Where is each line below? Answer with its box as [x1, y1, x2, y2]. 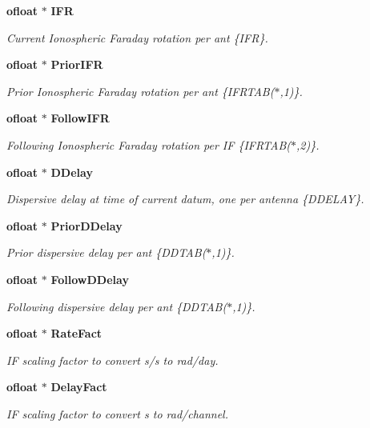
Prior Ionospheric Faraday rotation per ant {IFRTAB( [6, 82, 275, 99]
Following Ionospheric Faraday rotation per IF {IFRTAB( [6, 136, 292, 153]
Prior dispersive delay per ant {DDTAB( [6, 244, 207, 261]
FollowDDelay [50, 270, 129, 287]
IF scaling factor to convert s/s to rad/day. [6, 351, 219, 368]
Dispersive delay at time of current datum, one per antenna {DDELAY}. [6, 190, 364, 207]
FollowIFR [50, 110, 110, 126]
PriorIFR [50, 56, 103, 73]
